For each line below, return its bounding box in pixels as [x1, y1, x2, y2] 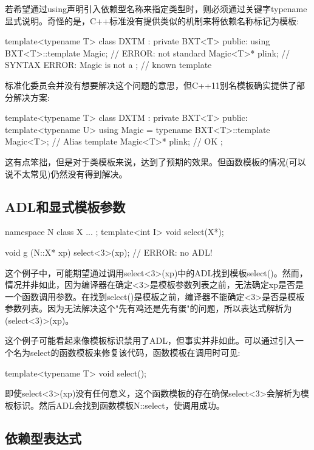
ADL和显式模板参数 [5, 197, 126, 216]
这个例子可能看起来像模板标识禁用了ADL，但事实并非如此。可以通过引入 [5, 334, 295, 347]
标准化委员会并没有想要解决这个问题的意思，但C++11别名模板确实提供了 [5, 78, 296, 91]
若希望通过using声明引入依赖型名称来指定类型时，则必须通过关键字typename [5, 2, 307, 15]
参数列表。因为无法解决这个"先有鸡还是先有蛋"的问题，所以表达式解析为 [5, 302, 292, 315]
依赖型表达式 [5, 428, 81, 447]
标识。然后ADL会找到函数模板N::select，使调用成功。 [13, 398, 225, 411]
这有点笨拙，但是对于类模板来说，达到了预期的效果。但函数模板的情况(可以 [5, 155, 306, 168]
